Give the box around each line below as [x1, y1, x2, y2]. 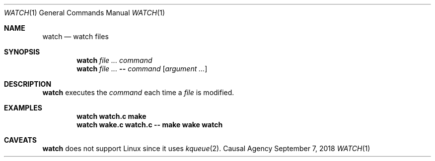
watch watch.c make [76, 112, 146, 120]
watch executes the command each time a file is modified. [42, 88, 234, 97]
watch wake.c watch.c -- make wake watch [76, 120, 223, 129]
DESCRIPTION [4, 80, 52, 88]
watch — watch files [42, 32, 109, 41]
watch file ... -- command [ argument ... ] [76, 64, 208, 73]
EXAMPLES [4, 104, 42, 112]
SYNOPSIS [4, 48, 40, 56]
